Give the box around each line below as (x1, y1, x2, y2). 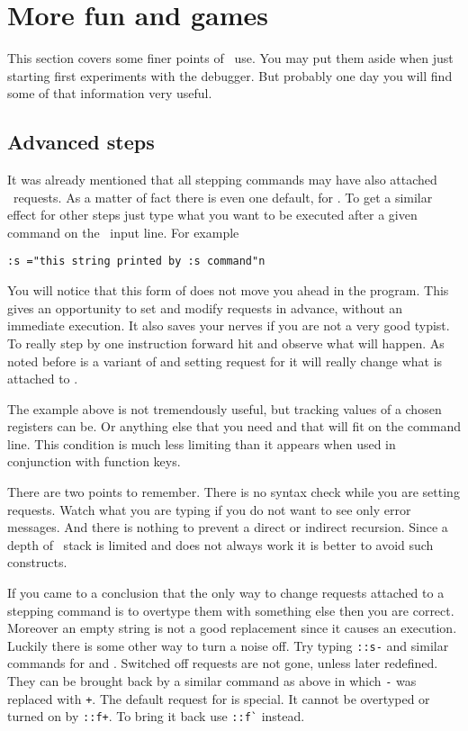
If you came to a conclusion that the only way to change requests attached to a (7, 583, 445, 602)
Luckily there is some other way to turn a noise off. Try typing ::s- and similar (7, 636, 449, 654)
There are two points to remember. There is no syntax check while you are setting (7, 483, 460, 501)
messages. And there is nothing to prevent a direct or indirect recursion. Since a (7, 518, 448, 537)
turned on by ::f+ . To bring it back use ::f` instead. (7, 707, 305, 726)
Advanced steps (7, 128, 155, 156)
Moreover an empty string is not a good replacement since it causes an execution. (7, 618, 457, 637)
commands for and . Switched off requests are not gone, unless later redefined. (7, 654, 438, 672)
